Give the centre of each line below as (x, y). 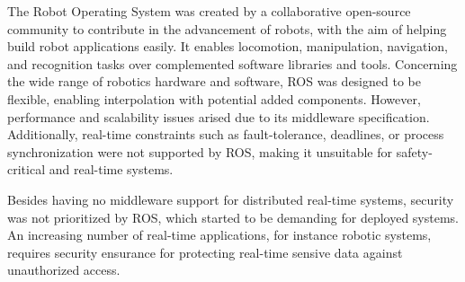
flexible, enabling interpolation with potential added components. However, (214, 98)
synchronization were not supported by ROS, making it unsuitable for (200, 151)
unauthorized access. (64, 270)
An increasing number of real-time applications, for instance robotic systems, (219, 235)
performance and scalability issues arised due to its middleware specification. (219, 116)
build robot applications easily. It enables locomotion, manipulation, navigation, (228, 46)
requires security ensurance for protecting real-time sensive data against (205, 252)
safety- (414, 151)
